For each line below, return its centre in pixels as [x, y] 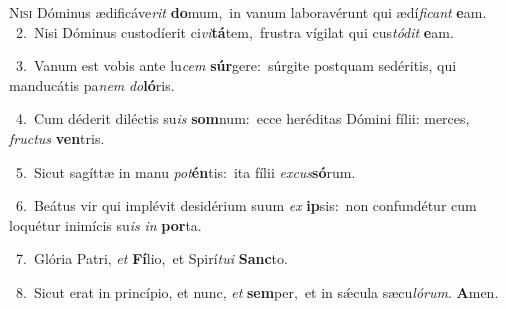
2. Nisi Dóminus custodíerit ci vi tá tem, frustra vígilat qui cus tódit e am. [234, 31]
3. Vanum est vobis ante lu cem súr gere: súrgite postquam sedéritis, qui [236, 65]
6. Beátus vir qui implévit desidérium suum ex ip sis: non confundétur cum [246, 205]
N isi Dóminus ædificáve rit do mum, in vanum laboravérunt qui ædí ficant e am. [248, 12]
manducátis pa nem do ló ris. [92, 84]
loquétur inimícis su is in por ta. [105, 224]
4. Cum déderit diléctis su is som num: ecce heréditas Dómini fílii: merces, [242, 118]
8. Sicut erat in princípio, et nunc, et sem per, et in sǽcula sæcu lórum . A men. [257, 291]
